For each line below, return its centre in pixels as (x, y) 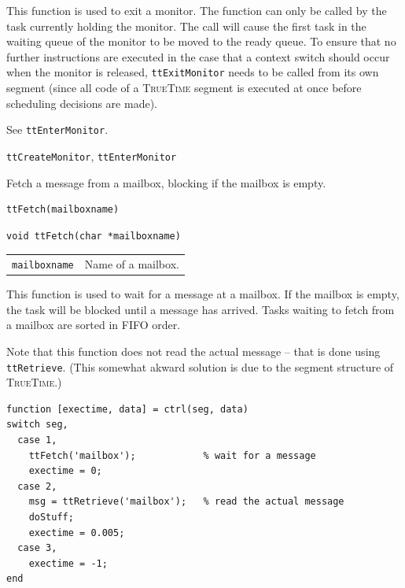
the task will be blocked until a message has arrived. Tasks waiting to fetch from (201, 309)
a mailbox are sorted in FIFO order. (94, 325)
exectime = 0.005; (77, 533)
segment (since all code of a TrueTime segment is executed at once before (184, 88)
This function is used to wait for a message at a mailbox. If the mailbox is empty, (203, 294)
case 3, (37, 548)
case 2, (37, 486)
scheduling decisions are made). (82, 103)
